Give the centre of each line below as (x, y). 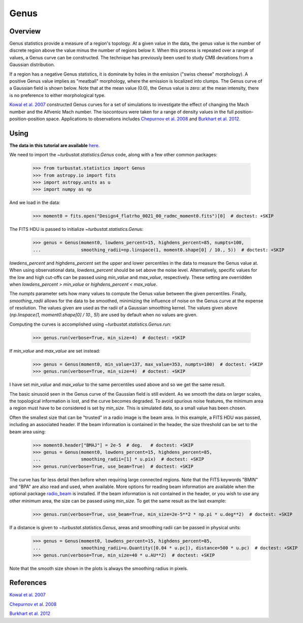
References (28, 583)
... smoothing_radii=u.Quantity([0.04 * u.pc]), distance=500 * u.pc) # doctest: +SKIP (165, 548)
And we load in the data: (35, 202)
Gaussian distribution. (32, 65)
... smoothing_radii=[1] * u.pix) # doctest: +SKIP (119, 459)
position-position (27, 119)
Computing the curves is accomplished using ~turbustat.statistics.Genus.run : (90, 324)
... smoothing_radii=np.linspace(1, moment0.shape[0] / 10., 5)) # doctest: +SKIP (158, 250)
